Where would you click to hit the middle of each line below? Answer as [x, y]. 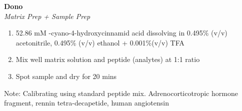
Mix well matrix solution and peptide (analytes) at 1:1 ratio [108, 59]
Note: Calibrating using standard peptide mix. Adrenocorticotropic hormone [121, 93]
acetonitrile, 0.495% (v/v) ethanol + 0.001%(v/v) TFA [100, 42]
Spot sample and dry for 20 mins [66, 76]
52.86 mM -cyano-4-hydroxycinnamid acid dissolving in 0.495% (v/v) [121, 33]
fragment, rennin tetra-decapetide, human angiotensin [87, 103]
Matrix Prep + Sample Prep [47, 16]
